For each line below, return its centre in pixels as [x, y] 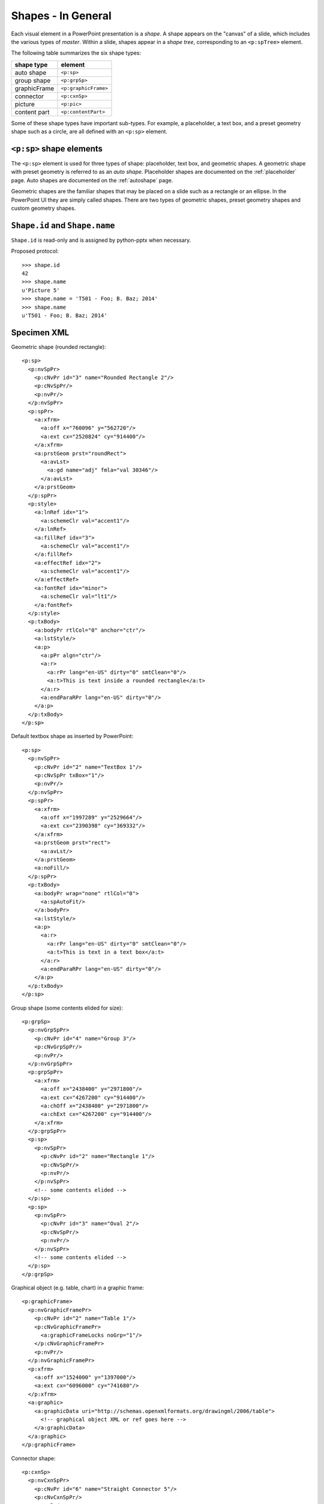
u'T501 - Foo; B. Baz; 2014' [64, 316]
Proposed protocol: [35, 251]
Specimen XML [40, 332]
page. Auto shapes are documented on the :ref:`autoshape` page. [92, 180]
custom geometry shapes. [43, 208]
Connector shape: [33, 1458]
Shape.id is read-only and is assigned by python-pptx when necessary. [101, 240]
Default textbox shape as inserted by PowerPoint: [72, 736]
